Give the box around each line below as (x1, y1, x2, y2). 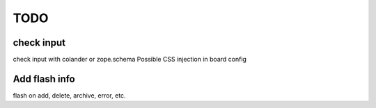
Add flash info (13, 73, 76, 84)
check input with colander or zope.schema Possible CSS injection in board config (13, 55, 247, 64)
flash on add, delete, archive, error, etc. (13, 91, 126, 100)
